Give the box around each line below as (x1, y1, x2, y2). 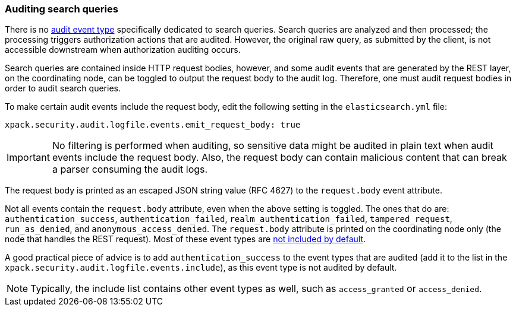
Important (7, 151, 50, 164)
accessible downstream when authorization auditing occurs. (5, 45, 241, 55)
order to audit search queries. (5, 83, 121, 94)
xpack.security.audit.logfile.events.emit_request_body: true (5, 120, 301, 130)
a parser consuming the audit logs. (52, 163, 208, 176)
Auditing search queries (5, 3, 118, 15)
